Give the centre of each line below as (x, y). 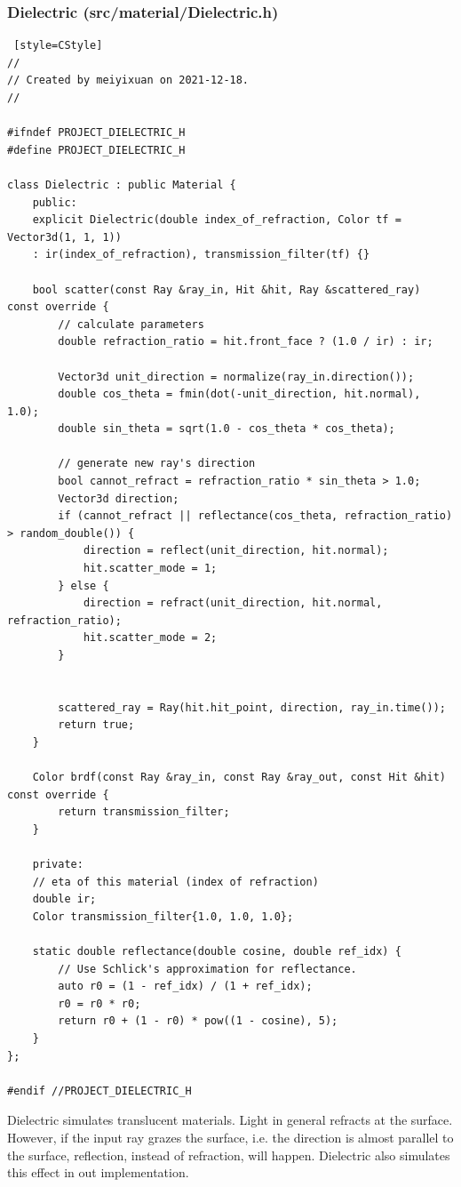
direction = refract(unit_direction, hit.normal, (233, 603)
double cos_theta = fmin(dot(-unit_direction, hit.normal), (239, 394)
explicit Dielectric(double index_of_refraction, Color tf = (217, 220)
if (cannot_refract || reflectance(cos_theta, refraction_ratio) (255, 516)
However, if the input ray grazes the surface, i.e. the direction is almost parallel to (230, 1138)
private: (58, 865)
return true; (96, 725)
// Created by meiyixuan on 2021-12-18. (128, 80)
